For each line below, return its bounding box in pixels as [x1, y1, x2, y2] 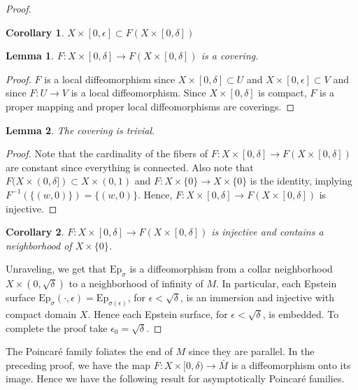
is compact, [258, 85, 307, 100]
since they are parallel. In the [188, 344, 315, 359]
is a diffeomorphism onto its [231, 357, 351, 372]
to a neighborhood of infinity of [69, 276, 203, 291]
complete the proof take [6, 320, 108, 335]
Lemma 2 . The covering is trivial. [6, 122, 155, 137]
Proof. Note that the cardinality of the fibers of [6, 146, 208, 161]
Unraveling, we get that [6, 261, 107, 276]
